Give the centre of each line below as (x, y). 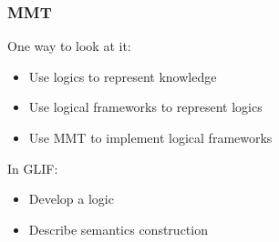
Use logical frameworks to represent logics (145, 107)
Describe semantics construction (118, 229)
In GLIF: (33, 168)
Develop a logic (71, 199)
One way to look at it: (69, 46)
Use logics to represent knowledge (123, 76)
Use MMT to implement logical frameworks (150, 137)
